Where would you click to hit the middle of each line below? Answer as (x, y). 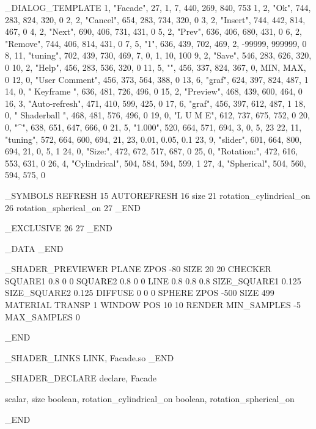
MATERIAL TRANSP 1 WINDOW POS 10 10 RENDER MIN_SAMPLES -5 (153, 305)
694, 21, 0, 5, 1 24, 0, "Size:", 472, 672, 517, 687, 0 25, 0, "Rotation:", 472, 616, (152, 151)
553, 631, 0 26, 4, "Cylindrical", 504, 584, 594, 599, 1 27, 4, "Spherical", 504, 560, (156, 163)
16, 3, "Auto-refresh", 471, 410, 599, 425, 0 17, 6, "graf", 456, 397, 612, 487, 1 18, (155, 103)
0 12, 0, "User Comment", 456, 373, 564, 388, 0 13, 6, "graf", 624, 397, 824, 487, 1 (157, 79)
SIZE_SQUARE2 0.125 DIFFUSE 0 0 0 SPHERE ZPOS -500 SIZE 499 (140, 293)
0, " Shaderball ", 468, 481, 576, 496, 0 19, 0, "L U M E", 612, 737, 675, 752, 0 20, (157, 115)
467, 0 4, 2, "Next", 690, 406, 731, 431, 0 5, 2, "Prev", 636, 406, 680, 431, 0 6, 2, (153, 31)
